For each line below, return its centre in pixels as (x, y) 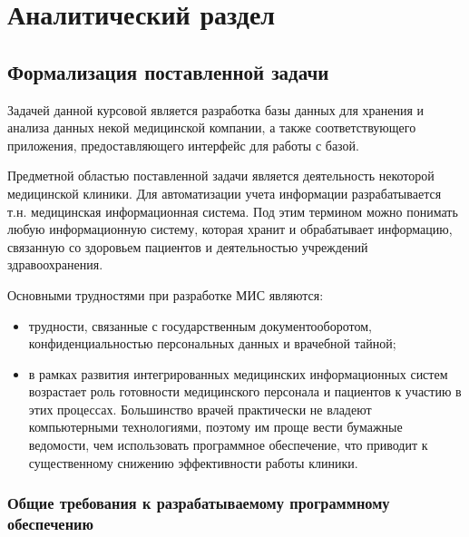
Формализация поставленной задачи (168, 71)
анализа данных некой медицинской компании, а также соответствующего (212, 127)
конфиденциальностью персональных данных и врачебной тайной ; (212, 343)
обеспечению (50, 524)
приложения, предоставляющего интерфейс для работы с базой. (183, 145)
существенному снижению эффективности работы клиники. (193, 462)
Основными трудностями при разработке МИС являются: (166, 294)
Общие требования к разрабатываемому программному (199, 503)
